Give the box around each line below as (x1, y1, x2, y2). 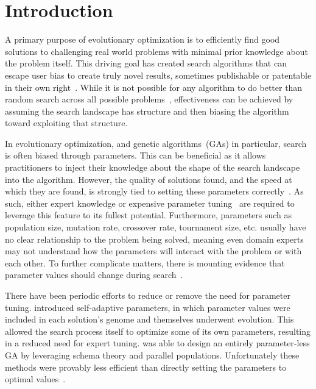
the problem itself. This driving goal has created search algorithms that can (5, 57, 287, 70)
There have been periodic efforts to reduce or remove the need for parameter (5, 289, 290, 301)
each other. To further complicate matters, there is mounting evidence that (5, 256, 285, 269)
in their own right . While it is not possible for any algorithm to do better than (5, 80, 303, 93)
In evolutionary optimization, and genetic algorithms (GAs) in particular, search (5, 137, 307, 149)
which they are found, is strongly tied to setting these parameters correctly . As (5, 185, 304, 198)
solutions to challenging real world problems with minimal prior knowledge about (5, 45, 308, 57)
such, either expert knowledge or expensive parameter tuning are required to (5, 196, 295, 209)
